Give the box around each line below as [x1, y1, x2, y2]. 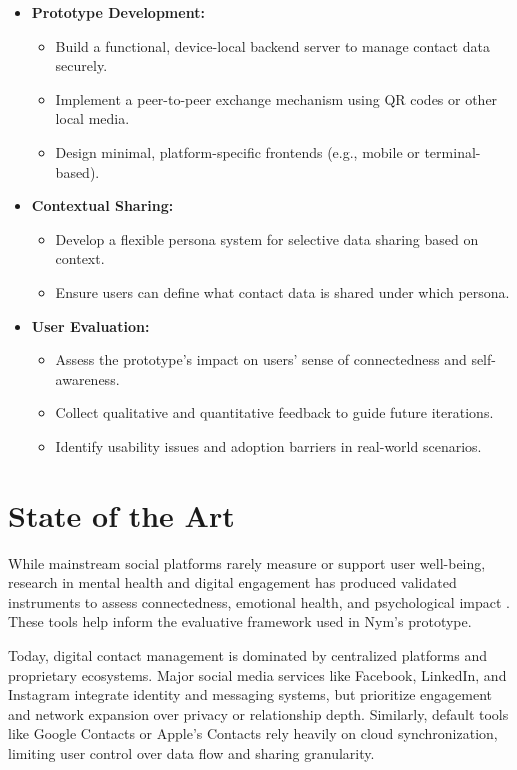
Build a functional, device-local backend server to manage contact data [55, 35, 490, 56]
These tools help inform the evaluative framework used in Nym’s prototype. [8, 611, 472, 632]
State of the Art [8, 494, 235, 535]
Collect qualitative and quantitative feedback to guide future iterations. [55, 402, 494, 423]
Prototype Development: [31, 2, 205, 22]
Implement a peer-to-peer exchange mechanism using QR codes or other [55, 88, 498, 109]
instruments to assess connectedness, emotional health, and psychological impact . [8, 591, 510, 612]
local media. [55, 108, 130, 129]
